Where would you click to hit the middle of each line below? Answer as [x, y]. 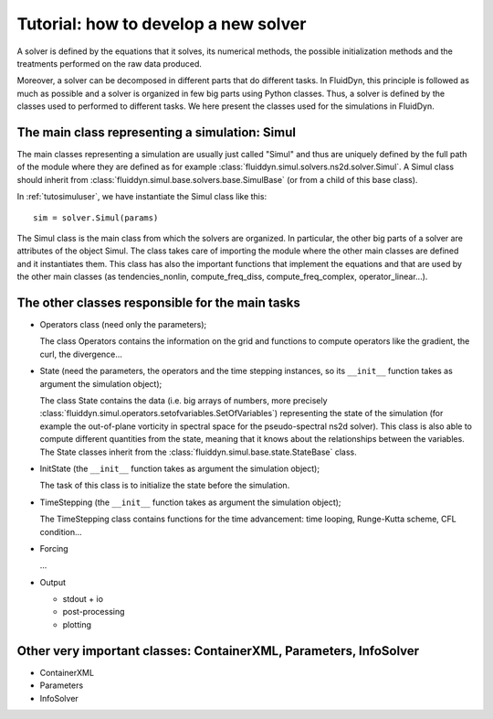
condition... [61, 531]
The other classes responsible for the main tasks [159, 302]
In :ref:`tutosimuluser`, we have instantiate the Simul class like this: [142, 197]
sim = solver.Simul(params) [96, 218]
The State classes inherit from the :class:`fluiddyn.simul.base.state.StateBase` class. [199, 452]
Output [52, 582]
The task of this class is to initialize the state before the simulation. [165, 486]
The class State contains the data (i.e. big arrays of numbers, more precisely [184, 401]
